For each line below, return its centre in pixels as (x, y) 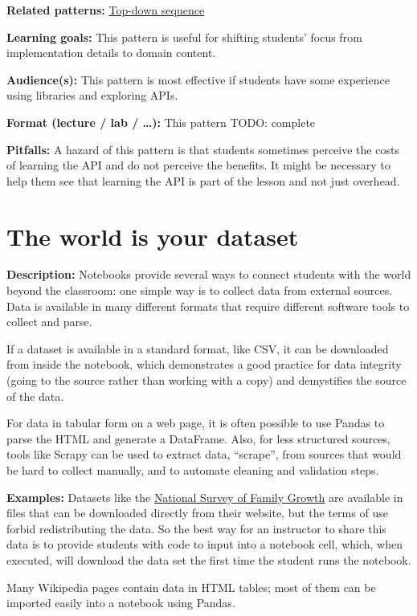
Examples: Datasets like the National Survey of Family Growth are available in (205, 497)
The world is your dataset (153, 236)
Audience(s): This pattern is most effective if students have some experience (198, 79)
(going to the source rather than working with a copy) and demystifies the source (206, 380)
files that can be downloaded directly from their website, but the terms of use (197, 513)
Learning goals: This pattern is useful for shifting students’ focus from (184, 37)
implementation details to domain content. (111, 53)
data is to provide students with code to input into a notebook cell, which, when (205, 544)
